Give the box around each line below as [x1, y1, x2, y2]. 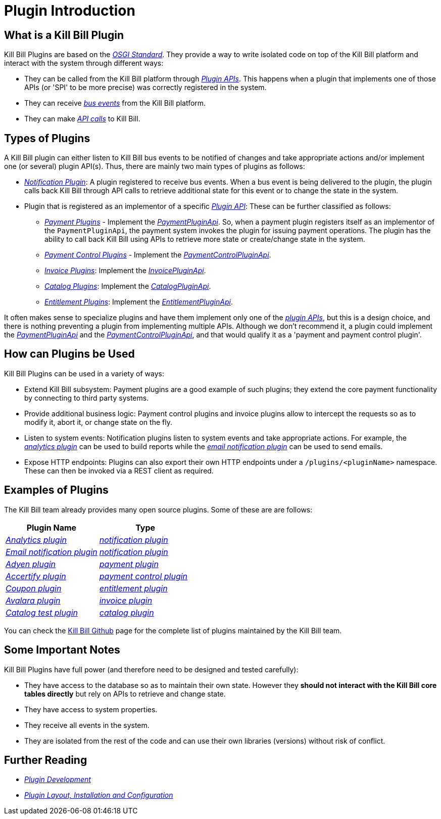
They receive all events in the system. [24, 720, 150, 729]
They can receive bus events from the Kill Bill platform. [24, 99, 206, 108]
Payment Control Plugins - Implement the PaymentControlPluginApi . [44, 250, 271, 260]
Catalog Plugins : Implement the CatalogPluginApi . [44, 282, 211, 291]
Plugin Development [24, 775, 91, 784]
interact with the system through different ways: [4, 59, 164, 68]
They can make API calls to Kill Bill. [24, 114, 140, 123]
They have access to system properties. [24, 705, 158, 714]
